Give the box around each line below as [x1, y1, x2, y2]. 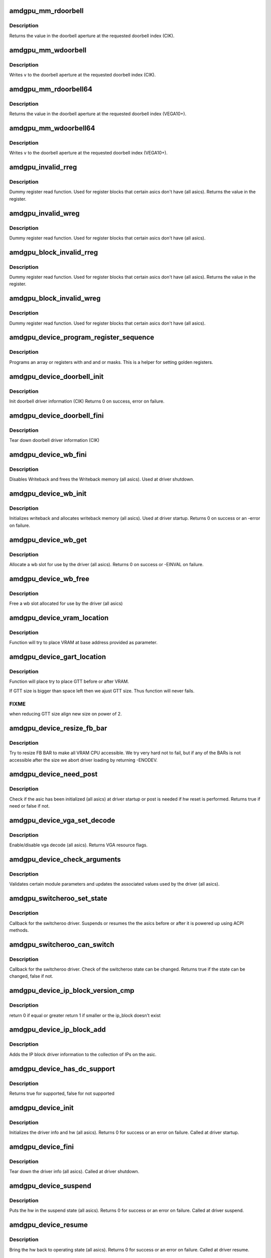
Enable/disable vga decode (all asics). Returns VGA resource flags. [9, 842, 148, 848]
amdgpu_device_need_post [9, 770, 98, 778]
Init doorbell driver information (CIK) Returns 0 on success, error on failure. [9, 398, 165, 404]
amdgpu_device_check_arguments [9, 855, 121, 864]
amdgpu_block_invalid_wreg [9, 294, 101, 303]
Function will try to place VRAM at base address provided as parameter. [9, 640, 158, 646]
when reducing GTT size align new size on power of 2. [9, 711, 122, 717]
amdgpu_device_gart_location [9, 653, 106, 661]
